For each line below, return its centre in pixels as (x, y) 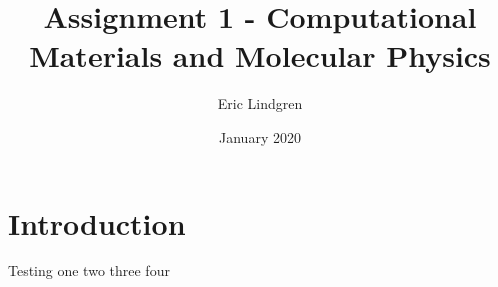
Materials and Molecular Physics (260, 55)
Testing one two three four (89, 270)
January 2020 (260, 136)
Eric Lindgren (260, 103)
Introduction (97, 222)
